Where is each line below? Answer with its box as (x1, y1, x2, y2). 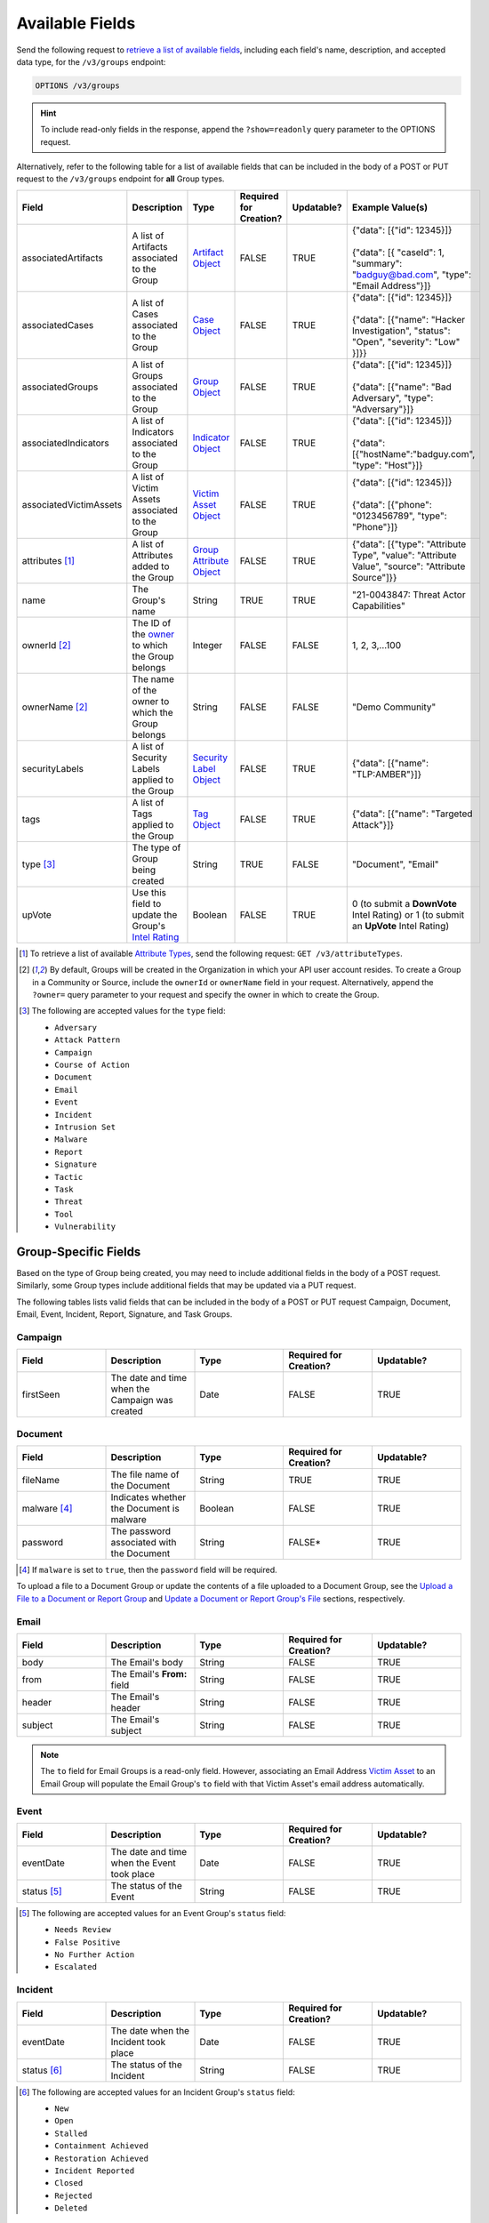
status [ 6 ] (21, 2064, 62, 2076)
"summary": (351, 257, 403, 269)
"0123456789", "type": (351, 510, 448, 522)
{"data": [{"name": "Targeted (351, 807, 473, 820)
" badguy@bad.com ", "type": (351, 268, 471, 280)
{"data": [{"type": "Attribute (351, 538, 467, 550)
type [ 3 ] (21, 858, 56, 871)
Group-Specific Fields (16, 1244, 141, 1259)
